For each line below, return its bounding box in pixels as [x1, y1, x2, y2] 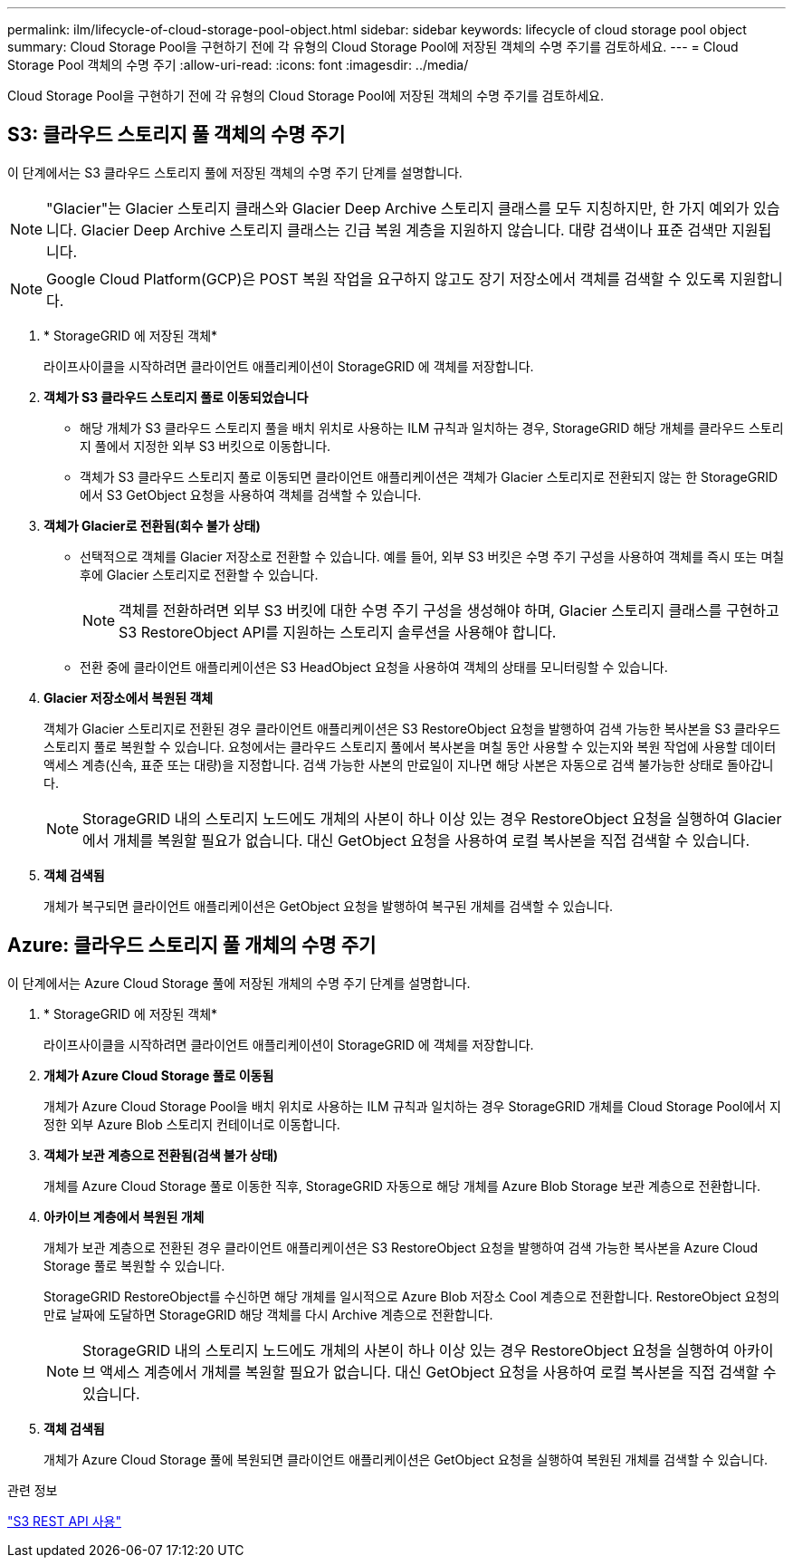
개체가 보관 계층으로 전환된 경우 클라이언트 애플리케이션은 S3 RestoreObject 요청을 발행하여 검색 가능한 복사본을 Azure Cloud [43, 1239, 759, 1255]
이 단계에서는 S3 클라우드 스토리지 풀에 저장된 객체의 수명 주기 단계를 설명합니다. [7, 164, 463, 180]
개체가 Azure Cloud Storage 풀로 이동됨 [43, 1067, 274, 1083]
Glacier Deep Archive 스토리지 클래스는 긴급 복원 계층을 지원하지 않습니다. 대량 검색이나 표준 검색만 [81, 220, 728, 239]
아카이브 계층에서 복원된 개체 [43, 1208, 205, 1224]
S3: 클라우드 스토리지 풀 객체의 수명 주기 [7, 123, 346, 147]
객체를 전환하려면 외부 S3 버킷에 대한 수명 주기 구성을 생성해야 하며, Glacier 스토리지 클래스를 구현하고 [119, 600, 779, 619]
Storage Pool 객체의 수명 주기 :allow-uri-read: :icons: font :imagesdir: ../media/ [7, 57, 469, 72]
